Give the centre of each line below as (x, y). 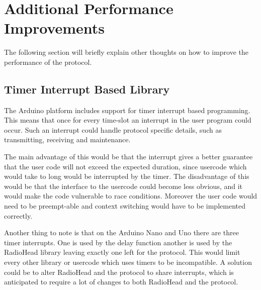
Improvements (55, 28)
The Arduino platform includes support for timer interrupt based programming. (127, 110)
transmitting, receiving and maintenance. (67, 139)
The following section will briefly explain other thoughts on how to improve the (126, 52)
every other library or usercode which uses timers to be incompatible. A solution (128, 262)
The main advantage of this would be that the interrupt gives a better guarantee (128, 157)
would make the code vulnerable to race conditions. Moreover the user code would (131, 196)
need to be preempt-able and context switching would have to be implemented (125, 206)
